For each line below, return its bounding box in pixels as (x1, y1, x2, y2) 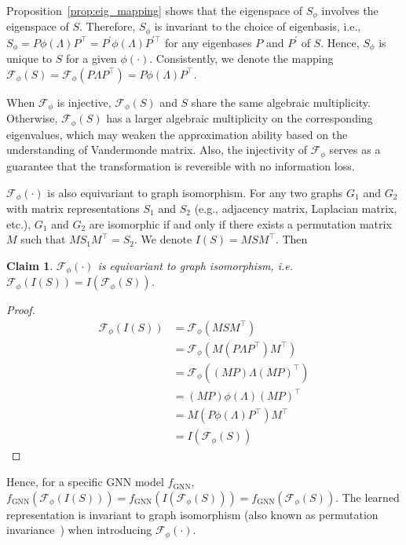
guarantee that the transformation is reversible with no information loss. (6, 157, 355, 174)
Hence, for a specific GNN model (6, 474, 164, 490)
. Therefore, (79, 18, 136, 35)
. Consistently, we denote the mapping (149, 50, 334, 67)
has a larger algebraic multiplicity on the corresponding (106, 110, 373, 126)
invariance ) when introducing (6, 521, 152, 538)
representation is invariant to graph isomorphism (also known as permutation (6, 506, 379, 522)
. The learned (335, 488, 400, 505)
